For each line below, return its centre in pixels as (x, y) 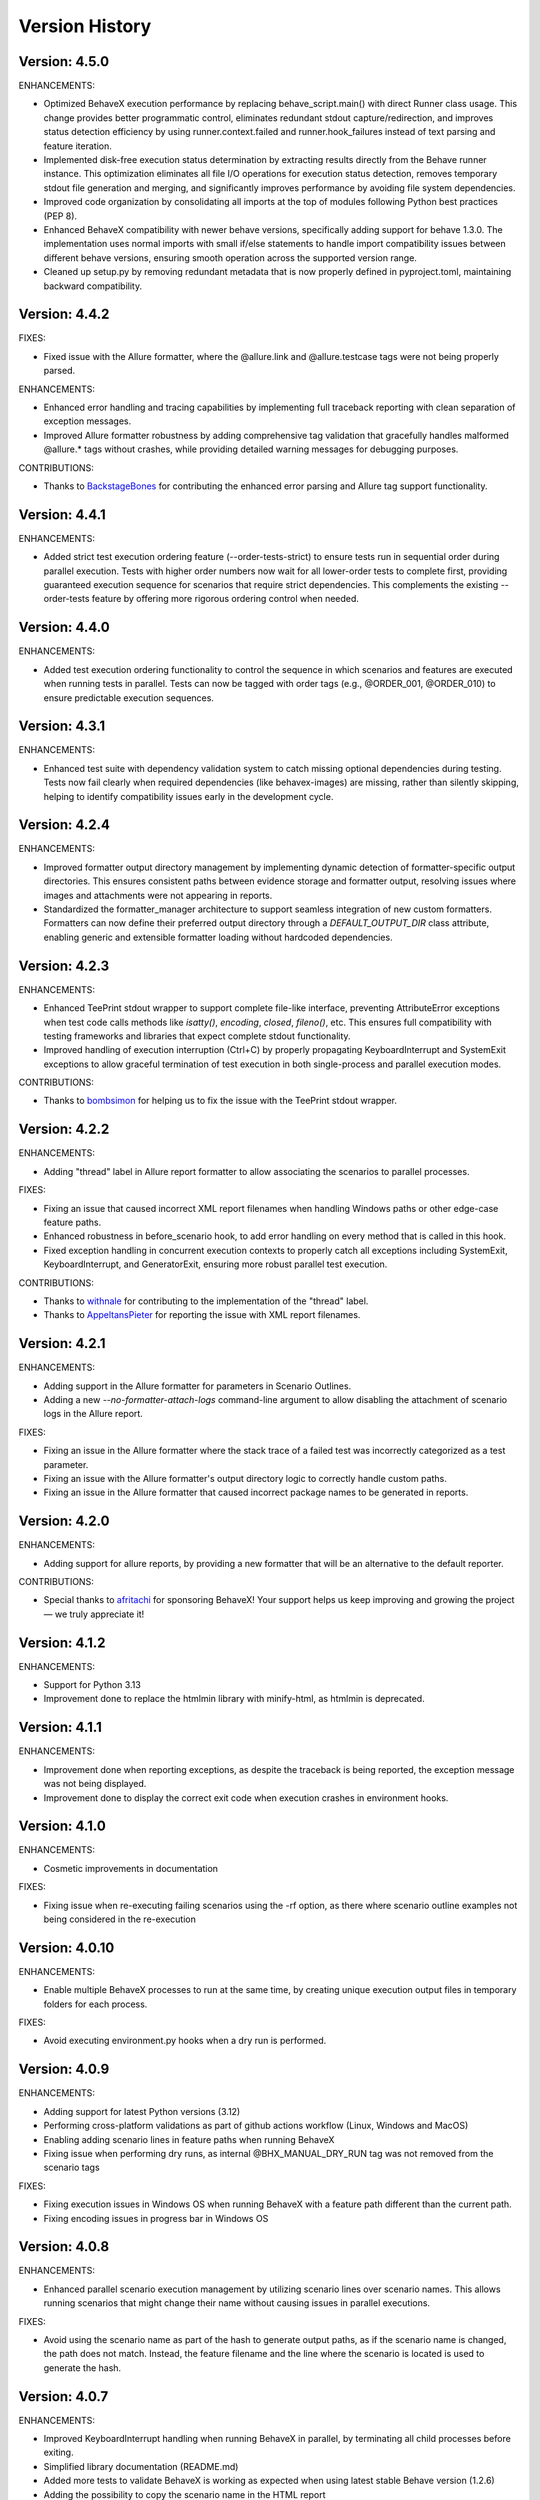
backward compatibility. (93, 286)
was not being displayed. (95, 1784)
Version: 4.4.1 (62, 514)
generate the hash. (82, 2367)
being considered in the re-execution (120, 1919)
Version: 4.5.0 (64, 61)
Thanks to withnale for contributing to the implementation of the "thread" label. (206, 1301)
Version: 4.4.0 (64, 627)
